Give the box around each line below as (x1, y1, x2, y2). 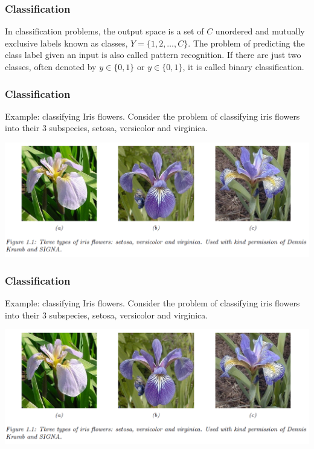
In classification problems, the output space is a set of (5, 25, 204, 37)
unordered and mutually (215, 25, 305, 37)
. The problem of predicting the (188, 36, 305, 49)
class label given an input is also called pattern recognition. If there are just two (5, 48, 301, 61)
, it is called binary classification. (182, 60, 304, 73)
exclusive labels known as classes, (5, 36, 128, 49)
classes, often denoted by (5, 60, 97, 73)
